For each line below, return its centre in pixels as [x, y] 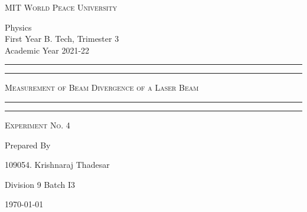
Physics [18, 27]
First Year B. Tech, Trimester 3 [62, 39]
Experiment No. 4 [37, 125]
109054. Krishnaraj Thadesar [57, 165]
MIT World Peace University [61, 7]
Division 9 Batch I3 [40, 184]
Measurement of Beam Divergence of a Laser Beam [102, 87]
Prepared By [28, 145]
